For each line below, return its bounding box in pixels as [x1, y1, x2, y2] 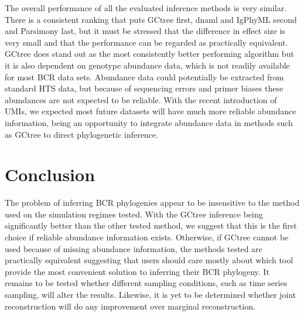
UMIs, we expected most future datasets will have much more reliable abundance [5, 105, 296, 117]
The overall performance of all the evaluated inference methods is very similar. [5, 2, 287, 13]
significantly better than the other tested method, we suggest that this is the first [5, 219, 297, 232]
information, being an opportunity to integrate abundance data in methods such [5, 116, 293, 128]
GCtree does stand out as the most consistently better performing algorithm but [5, 47, 294, 60]
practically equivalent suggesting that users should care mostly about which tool [5, 254, 293, 266]
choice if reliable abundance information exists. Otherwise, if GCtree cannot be [5, 231, 289, 243]
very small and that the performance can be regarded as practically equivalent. [5, 36, 288, 48]
